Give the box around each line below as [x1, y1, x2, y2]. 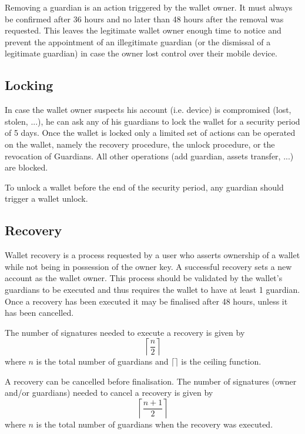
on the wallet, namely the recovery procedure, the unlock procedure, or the [5, 138, 275, 150]
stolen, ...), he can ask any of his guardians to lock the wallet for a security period [5, 115, 300, 127]
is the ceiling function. [181, 355, 262, 368]
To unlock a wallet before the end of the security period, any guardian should [5, 181, 284, 193]
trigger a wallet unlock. [5, 192, 88, 205]
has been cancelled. [5, 306, 74, 319]
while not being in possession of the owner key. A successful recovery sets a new [5, 260, 292, 272]
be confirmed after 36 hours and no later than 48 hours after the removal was [5, 12, 284, 25]
